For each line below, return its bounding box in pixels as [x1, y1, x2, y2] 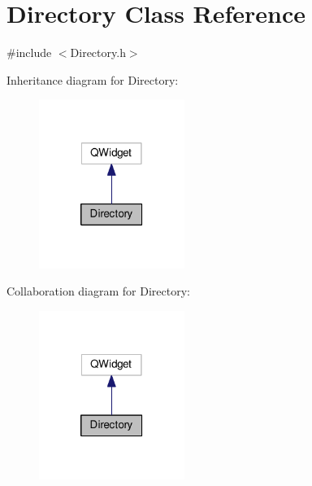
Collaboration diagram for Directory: [6, 282, 190, 300]
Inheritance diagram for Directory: [6, 71, 179, 88]
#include [6, 44, 52, 61]
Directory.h [70, 44, 126, 61]
